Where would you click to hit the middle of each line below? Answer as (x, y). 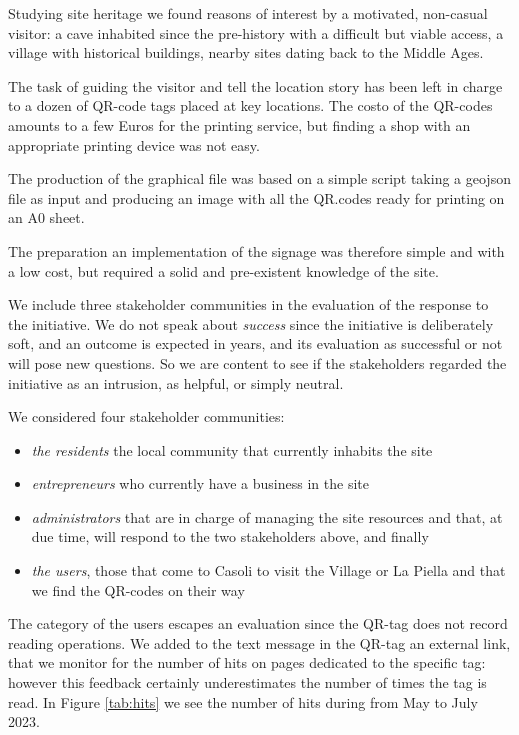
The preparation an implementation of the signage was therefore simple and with (256, 250)
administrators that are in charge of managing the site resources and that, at (267, 516)
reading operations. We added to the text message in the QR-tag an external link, (259, 642)
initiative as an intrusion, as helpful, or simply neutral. (176, 382)
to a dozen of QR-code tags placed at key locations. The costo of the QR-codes (250, 105)
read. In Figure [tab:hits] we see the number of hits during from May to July (243, 701)
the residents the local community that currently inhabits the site (232, 449)
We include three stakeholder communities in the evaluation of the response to (248, 304)
